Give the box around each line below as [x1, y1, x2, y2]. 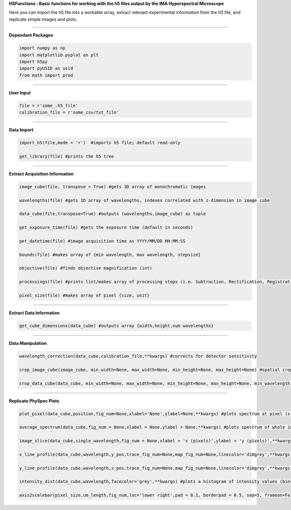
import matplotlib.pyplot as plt [19, 52, 99, 58]
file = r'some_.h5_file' [19, 102, 79, 108]
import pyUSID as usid [19, 66, 73, 71]
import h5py [19, 59, 48, 64]
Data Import [9, 127, 34, 133]
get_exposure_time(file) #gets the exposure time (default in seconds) [19, 225, 194, 230]
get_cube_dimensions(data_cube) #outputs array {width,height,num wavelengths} [19, 323, 214, 329]
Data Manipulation [9, 340, 47, 346]
